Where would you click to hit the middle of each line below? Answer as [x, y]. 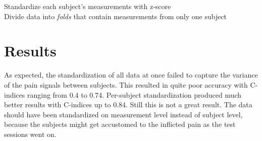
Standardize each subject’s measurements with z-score [88, 6]
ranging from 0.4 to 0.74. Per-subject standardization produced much [134, 94]
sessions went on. [30, 134]
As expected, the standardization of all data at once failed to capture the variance [131, 75]
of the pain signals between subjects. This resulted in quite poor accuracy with [126, 84]
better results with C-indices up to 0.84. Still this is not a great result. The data [128, 104]
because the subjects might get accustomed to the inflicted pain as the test [120, 124]
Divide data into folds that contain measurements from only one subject [116, 16]
